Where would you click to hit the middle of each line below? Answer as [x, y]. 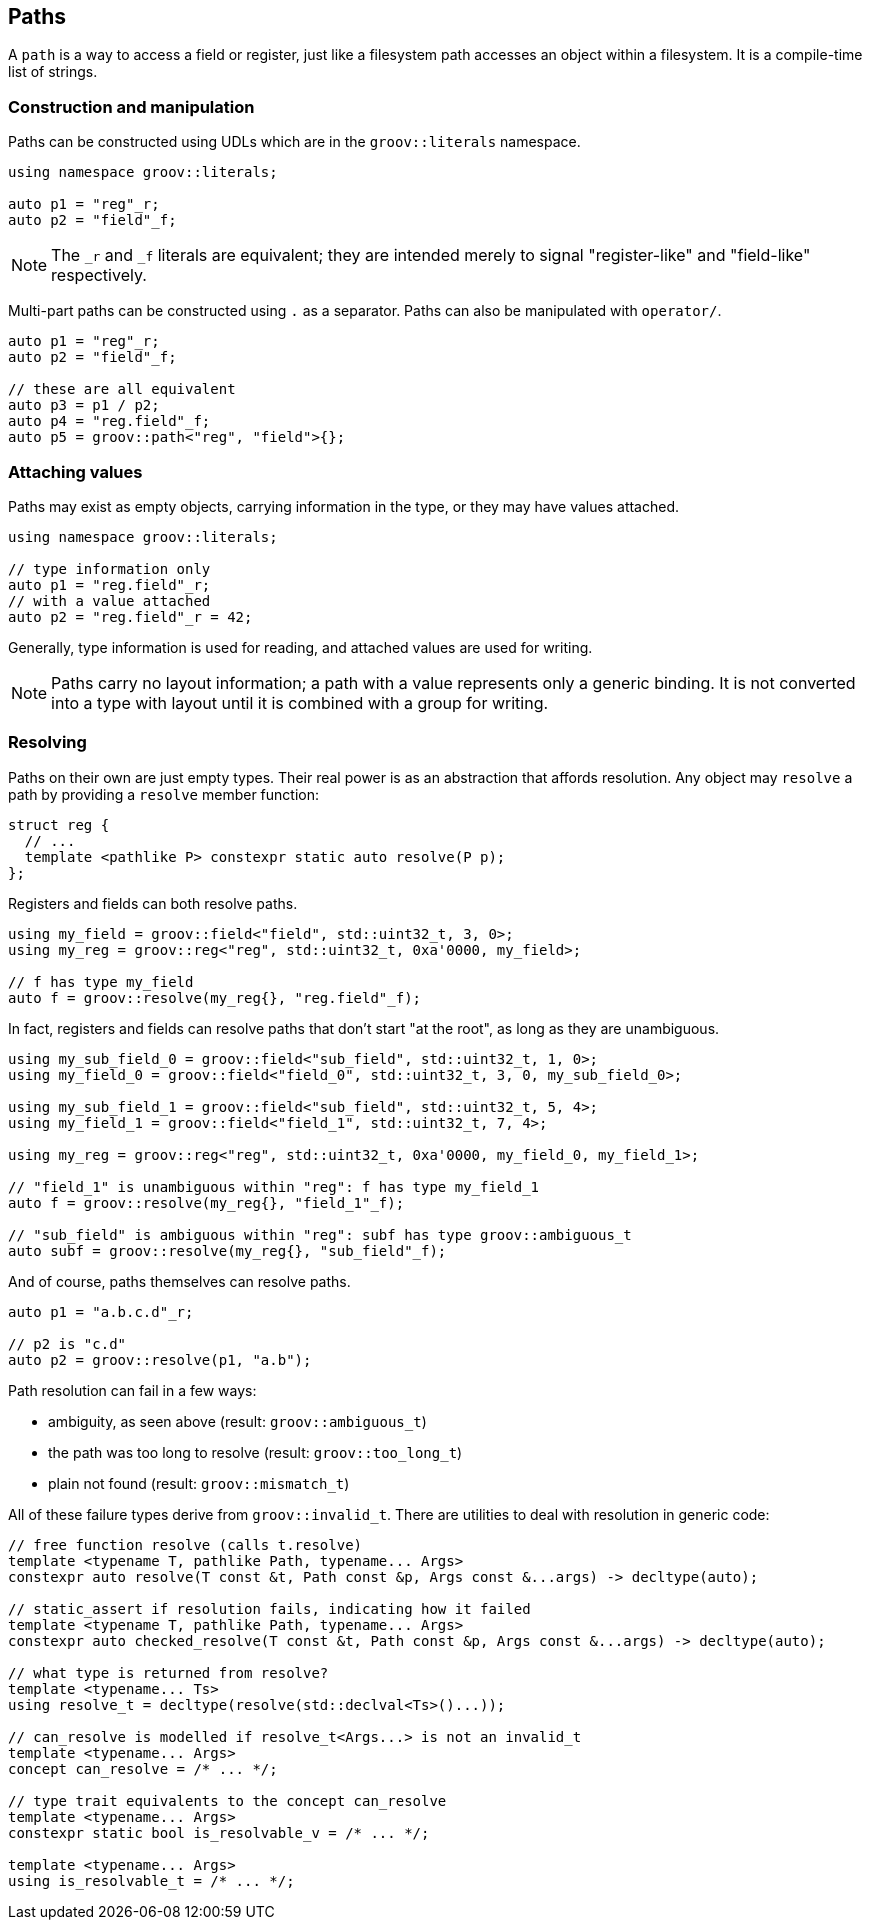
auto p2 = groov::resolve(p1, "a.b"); [160, 1359]
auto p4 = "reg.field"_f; [109, 421]
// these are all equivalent [122, 389]
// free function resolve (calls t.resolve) [185, 1544]
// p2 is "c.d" [67, 1343]
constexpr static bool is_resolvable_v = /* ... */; [219, 1832]
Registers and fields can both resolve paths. [153, 903]
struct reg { [59, 824]
